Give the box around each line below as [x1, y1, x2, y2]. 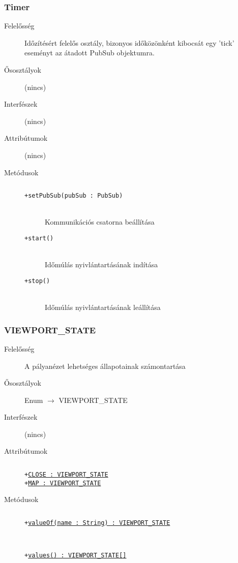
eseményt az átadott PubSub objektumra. [24, 47, 155, 58]
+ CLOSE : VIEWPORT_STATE [24, 471, 108, 479]
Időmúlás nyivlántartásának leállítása [45, 302, 161, 312]
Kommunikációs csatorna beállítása [45, 216, 155, 227]
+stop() [24, 277, 50, 285]
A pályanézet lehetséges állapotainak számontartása [24, 360, 186, 371]
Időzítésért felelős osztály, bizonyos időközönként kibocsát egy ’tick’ [24, 37, 234, 48]
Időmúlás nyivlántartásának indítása [45, 259, 158, 270]
